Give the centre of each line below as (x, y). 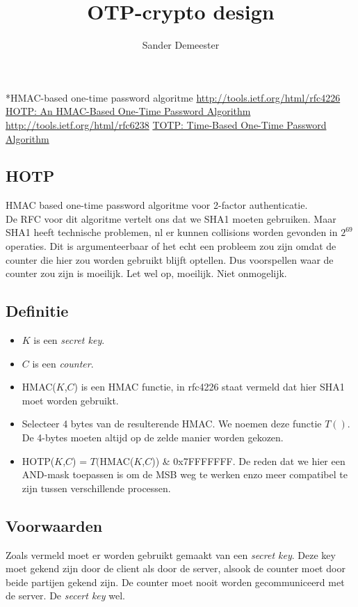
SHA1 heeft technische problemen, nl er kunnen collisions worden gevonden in (172, 232)
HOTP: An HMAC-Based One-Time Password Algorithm (128, 111)
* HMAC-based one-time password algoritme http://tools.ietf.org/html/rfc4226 (173, 97)
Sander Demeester (181, 45)
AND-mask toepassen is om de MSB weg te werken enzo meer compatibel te (185, 474)
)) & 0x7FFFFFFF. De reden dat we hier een (249, 460)
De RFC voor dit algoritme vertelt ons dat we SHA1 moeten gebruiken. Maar (171, 218)
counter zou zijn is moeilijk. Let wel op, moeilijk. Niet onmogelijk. (146, 273)
